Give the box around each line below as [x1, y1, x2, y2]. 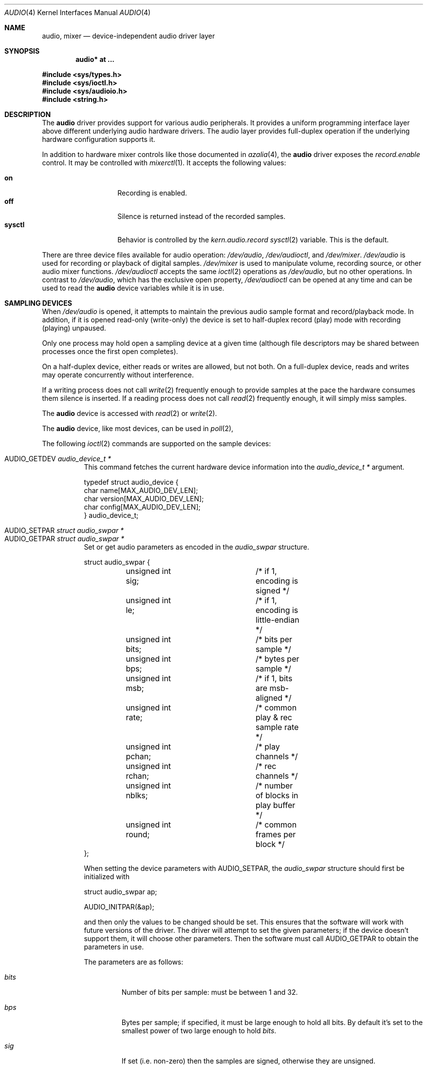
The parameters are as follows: [84, 958, 184, 966]
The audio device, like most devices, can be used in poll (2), [42, 424, 234, 433]
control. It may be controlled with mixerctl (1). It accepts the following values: [42, 158, 286, 167]
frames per [255, 829, 296, 839]
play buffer [255, 800, 296, 810]
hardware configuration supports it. [42, 135, 155, 143]
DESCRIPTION [4, 110, 51, 118]
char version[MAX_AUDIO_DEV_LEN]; [84, 494, 204, 503]
